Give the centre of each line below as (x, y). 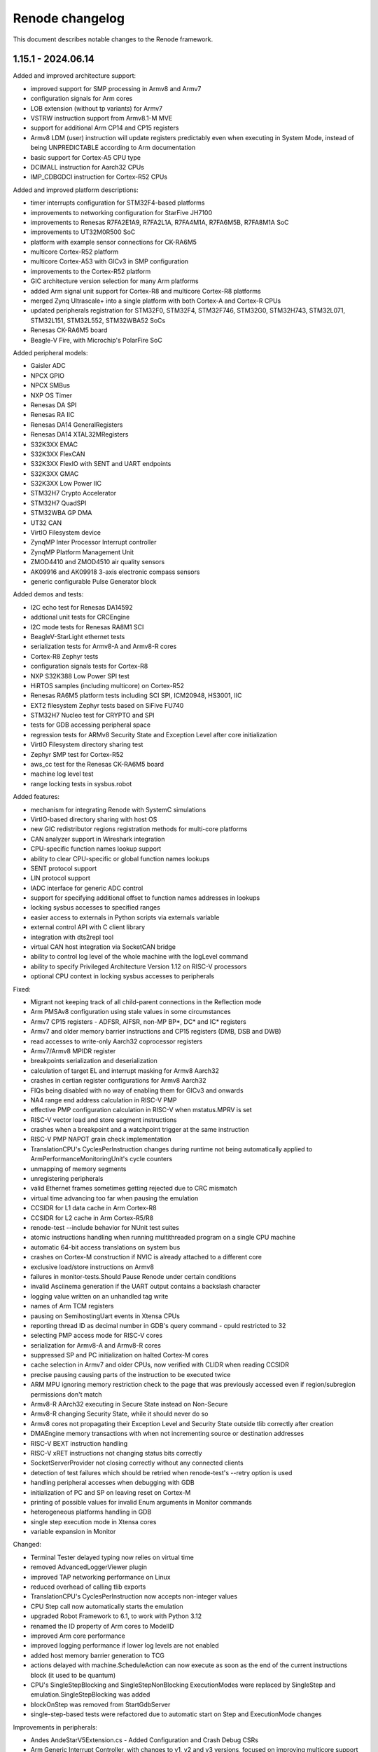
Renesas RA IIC (52, 415)
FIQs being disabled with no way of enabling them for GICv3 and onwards (137, 1090)
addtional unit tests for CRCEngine (80, 617)
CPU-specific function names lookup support (96, 849)
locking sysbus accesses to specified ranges (95, 908)
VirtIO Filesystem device (66, 533)
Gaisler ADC (48, 366)
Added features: (36, 797)
